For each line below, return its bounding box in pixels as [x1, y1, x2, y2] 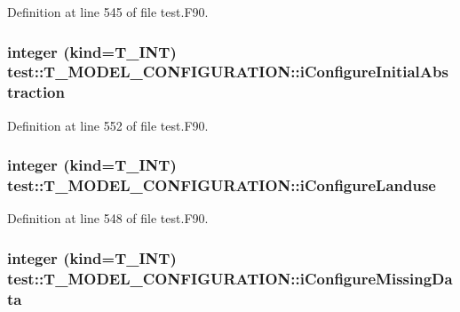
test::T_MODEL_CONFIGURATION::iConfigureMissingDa [7, 267, 453, 289]
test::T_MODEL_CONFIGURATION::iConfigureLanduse [7, 174, 436, 196]
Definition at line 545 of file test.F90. [7, 3, 209, 20]
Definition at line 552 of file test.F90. [7, 116, 209, 134]
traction [7, 81, 65, 103]
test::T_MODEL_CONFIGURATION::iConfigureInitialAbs [7, 60, 448, 83]
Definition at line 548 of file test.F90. [7, 209, 209, 228]
